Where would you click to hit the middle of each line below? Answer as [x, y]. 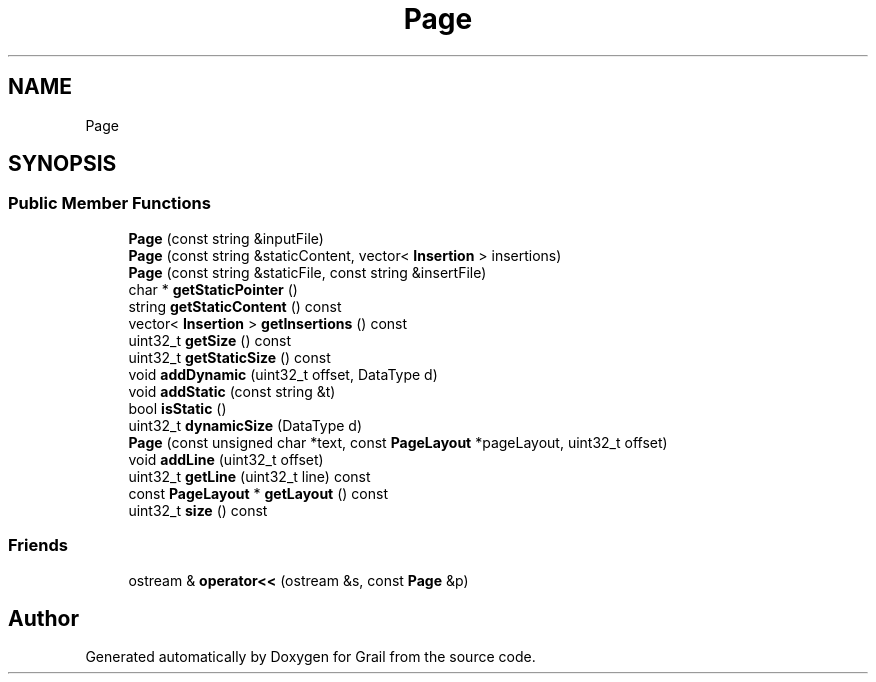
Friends [38, 545]
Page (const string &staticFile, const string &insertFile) [307, 272]
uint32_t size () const [198, 510]
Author [43, 618]
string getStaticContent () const [235, 306]
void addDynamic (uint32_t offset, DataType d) [283, 374]
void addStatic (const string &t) [232, 391]
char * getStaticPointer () [213, 289]
